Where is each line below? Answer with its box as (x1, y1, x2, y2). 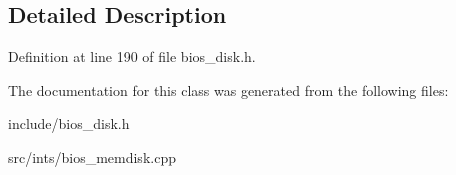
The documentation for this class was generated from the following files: (8, 79, 449, 100)
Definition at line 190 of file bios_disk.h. (8, 46, 256, 67)
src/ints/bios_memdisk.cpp (8, 146, 176, 167)
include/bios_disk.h (8, 113, 130, 134)
